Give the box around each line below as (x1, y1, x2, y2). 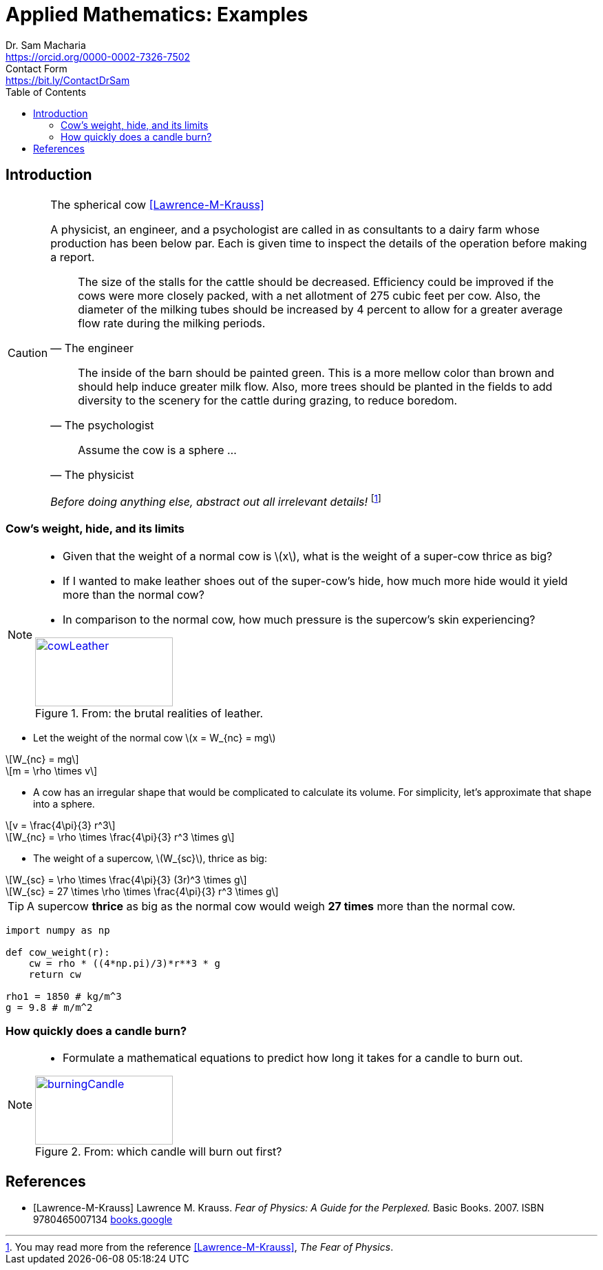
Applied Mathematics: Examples (6, 3, 308, 26)
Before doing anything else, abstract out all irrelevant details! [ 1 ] (50, 492, 381, 509)
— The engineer (50, 340, 134, 355)
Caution (8, 346, 48, 360)
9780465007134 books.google (33, 1213, 173, 1226)
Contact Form (6, 62, 67, 74)
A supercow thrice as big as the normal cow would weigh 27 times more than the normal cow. (27, 899, 516, 913)
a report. (50, 249, 95, 264)
